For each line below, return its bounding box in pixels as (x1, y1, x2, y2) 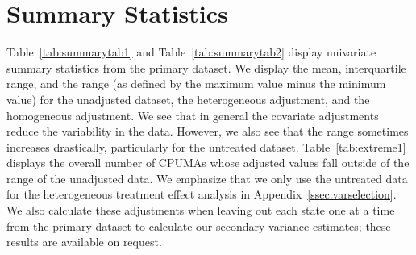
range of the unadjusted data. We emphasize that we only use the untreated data (6, 169, 408, 186)
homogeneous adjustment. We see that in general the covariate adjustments (6, 107, 379, 123)
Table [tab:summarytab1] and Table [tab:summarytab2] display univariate (6, 44, 376, 61)
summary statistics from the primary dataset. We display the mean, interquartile (6, 59, 406, 76)
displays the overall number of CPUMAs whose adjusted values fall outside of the (6, 154, 410, 171)
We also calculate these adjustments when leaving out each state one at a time (6, 202, 395, 219)
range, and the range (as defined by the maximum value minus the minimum (6, 75, 386, 92)
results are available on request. (6, 233, 162, 250)
